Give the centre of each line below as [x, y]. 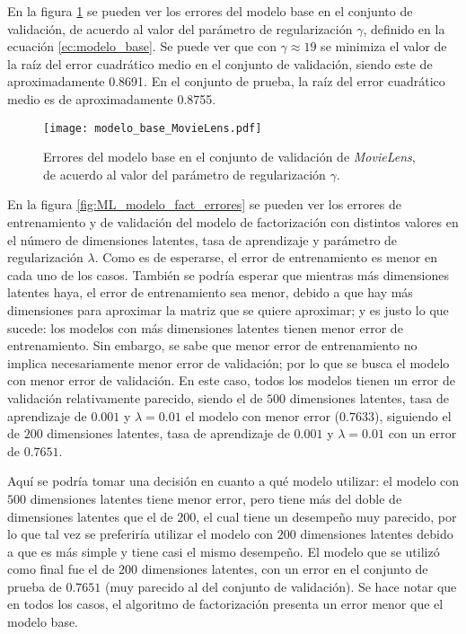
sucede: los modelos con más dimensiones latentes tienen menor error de [205, 327]
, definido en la [404, 28]
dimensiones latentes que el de [90, 516]
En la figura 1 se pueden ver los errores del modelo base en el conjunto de [210, 11]
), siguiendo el [413, 415]
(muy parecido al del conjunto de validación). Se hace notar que [281, 586]
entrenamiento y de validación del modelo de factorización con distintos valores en [233, 222]
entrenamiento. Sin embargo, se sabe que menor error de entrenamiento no [212, 345]
